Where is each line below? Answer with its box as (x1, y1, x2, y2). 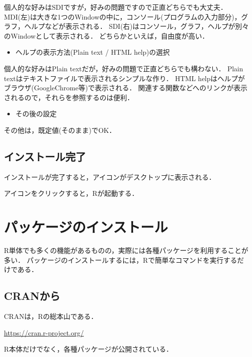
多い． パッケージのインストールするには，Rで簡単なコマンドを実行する (4, 254, 237, 265)
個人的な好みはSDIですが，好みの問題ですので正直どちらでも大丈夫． (4, 2, 228, 12)
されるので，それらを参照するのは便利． (4, 92, 134, 102)
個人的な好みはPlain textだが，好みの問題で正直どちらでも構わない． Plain (4, 63, 243, 73)
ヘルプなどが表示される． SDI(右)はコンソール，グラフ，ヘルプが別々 (24, 21, 249, 31)
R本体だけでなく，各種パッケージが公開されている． (4, 344, 173, 354)
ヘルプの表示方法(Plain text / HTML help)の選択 (15, 47, 170, 57)
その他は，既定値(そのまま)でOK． (4, 125, 116, 135)
